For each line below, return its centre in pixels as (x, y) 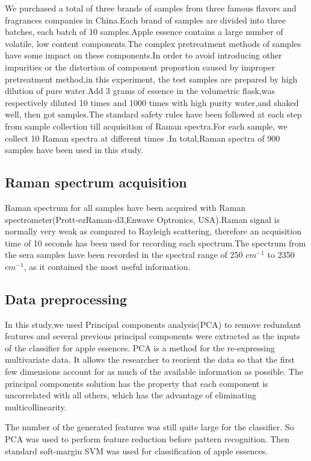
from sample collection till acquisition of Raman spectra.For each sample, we (146, 126)
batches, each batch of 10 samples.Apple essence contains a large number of (144, 32)
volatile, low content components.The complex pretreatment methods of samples (153, 43)
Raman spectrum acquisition (96, 182)
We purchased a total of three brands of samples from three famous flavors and (151, 8)
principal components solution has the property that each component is (137, 383)
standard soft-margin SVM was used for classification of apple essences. (137, 450)
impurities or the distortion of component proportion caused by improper (140, 67)
